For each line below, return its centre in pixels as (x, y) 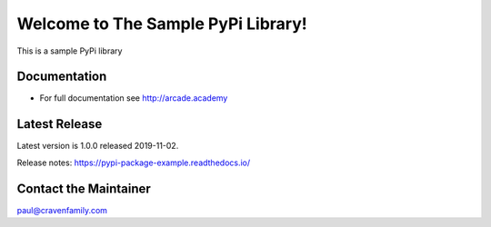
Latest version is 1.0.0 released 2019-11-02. (98, 146)
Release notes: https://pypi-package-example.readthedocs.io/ (134, 163)
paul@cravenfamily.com (62, 210)
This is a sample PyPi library (70, 51)
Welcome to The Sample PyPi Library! (162, 24)
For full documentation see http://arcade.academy (134, 98)
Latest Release (60, 124)
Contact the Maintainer (84, 188)
